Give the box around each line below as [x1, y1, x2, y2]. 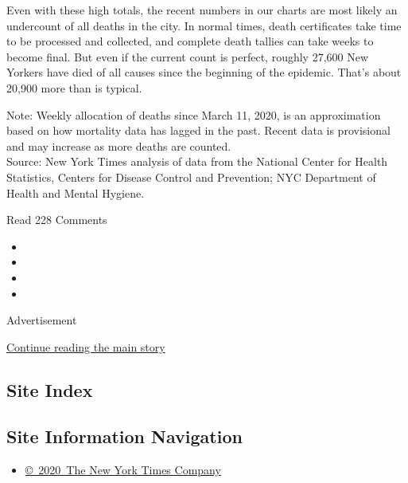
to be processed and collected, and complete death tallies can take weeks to [6, 33, 374, 49]
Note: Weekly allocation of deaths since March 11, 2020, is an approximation [6, 106, 381, 123]
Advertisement [6, 312, 77, 328]
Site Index [6, 377, 93, 402]
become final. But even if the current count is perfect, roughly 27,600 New [6, 48, 369, 65]
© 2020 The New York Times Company [25, 461, 221, 478]
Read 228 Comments [6, 211, 107, 228]
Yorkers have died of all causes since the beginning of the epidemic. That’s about [6, 64, 402, 80]
